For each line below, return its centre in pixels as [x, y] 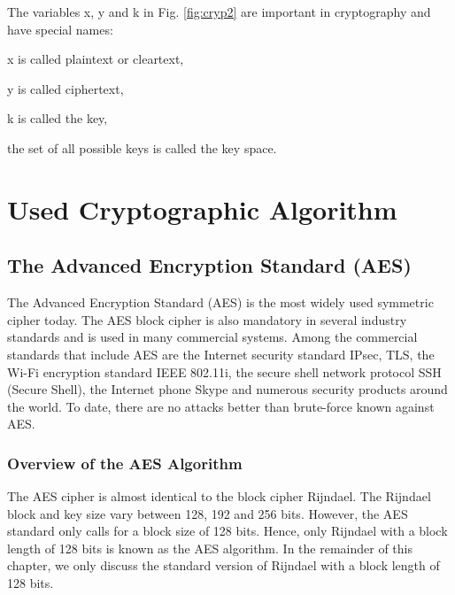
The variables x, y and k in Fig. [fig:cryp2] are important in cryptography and [219, 12]
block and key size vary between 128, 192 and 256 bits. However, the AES [208, 513]
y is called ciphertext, [66, 88]
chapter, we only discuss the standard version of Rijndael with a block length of [224, 565]
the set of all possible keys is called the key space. [142, 147]
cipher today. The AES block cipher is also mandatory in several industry [207, 319]
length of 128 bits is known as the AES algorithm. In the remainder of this [210, 548]
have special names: [60, 29]
